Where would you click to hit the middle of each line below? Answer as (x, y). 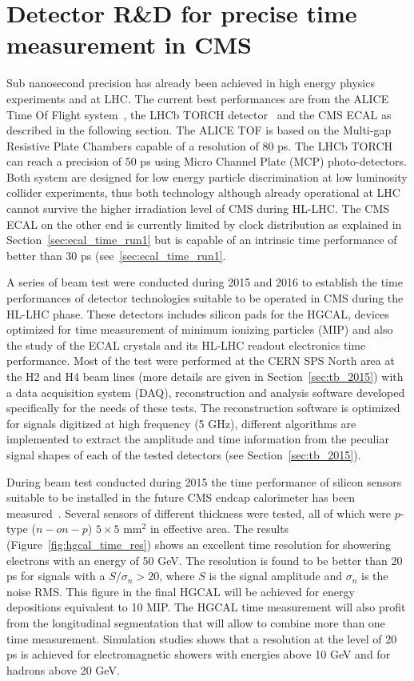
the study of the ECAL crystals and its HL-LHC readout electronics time (186, 345)
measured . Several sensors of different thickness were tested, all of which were (199, 513)
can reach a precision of (64, 161)
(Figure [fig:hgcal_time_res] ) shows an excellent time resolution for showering (199, 544)
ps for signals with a (56, 576)
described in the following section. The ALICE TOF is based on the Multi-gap (199, 130)
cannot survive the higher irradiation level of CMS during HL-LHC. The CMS (198, 208)
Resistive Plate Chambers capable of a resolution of (133, 145)
